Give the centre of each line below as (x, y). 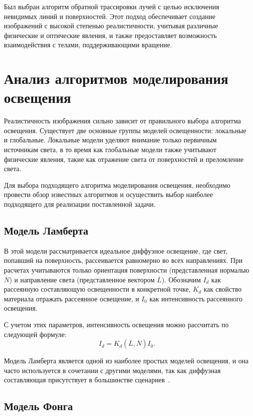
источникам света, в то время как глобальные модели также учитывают (110, 149)
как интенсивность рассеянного (196, 298)
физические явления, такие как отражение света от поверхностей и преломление (124, 159)
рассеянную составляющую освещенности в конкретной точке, (97, 289)
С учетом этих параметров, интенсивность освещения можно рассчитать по (116, 324)
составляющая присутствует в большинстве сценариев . (87, 380)
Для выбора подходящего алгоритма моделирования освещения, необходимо (117, 185)
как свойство (223, 289)
